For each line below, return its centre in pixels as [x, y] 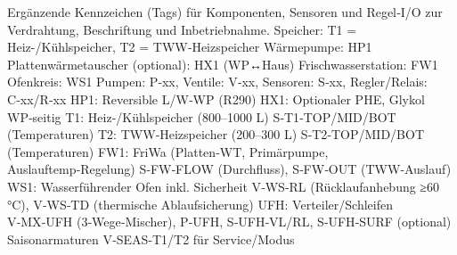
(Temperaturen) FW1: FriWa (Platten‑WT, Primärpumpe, [168, 151]
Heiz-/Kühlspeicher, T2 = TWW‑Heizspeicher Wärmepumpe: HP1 [190, 47]
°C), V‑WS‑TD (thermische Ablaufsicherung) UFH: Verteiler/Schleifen [200, 204]
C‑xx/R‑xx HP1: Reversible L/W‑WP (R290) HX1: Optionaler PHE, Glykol [216, 99]
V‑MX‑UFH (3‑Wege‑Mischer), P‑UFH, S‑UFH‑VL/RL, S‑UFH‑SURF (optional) [229, 222]
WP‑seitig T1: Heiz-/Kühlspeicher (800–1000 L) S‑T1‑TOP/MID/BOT [202, 116]
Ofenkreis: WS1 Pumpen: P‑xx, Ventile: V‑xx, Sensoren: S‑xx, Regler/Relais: [217, 82]
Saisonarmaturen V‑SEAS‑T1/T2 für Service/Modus [151, 239]
